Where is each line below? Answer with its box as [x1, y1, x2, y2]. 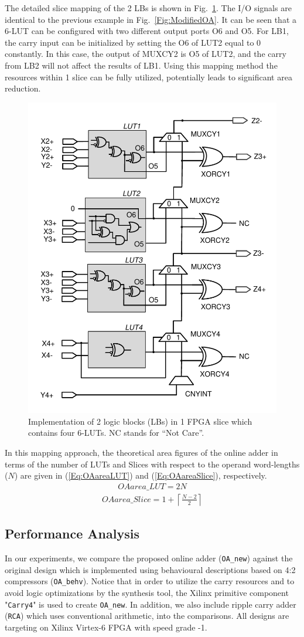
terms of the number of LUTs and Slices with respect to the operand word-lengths [5, 458, 300, 470]
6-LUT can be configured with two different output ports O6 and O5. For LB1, [5, 25, 289, 37]
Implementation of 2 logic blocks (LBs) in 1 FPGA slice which [28, 415, 252, 427]
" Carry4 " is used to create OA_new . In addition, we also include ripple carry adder [5, 598, 296, 610]
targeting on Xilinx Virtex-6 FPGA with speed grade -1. [5, 621, 207, 633]
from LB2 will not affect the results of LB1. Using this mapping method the [5, 59, 278, 71]
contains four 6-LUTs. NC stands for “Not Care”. [28, 426, 204, 439]
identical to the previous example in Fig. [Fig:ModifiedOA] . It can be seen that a [5, 13, 297, 25]
